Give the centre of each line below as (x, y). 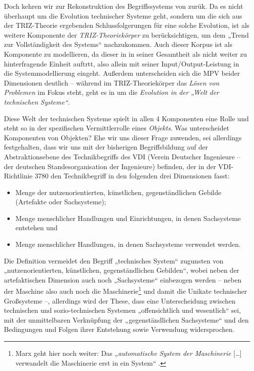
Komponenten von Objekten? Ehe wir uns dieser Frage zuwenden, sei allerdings (123, 137)
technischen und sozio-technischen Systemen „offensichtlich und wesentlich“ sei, (123, 310)
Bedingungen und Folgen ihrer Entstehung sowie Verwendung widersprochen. (119, 329)
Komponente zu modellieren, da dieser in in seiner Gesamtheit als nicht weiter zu (126, 54)
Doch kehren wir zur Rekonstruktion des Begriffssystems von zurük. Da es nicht (124, 6)
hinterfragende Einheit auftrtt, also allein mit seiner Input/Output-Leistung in (122, 63)
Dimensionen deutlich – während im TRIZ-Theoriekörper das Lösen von (112, 82)
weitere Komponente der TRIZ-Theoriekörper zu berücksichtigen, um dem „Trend (127, 34)
